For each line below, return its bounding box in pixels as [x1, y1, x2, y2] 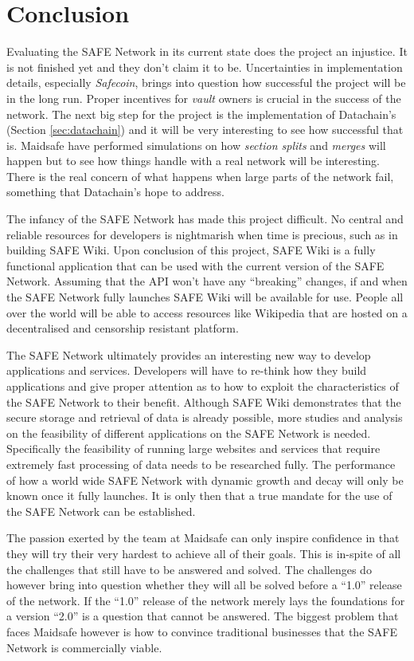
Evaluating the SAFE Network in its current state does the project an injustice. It [6, 43, 408, 60]
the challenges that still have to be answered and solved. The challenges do [6, 561, 372, 577]
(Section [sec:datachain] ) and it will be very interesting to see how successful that [6, 121, 404, 138]
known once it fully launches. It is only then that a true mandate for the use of [6, 487, 393, 504]
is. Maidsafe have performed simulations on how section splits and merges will [6, 136, 386, 153]
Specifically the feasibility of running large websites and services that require [6, 440, 381, 457]
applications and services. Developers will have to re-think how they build [6, 362, 367, 379]
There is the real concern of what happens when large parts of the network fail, [6, 167, 394, 184]
